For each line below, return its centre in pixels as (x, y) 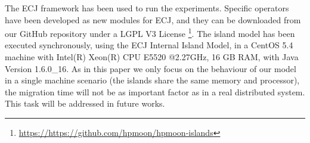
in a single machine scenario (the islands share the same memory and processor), (152, 80)
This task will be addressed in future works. (85, 103)
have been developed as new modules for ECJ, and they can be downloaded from (153, 19)
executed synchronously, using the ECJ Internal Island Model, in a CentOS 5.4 (149, 45)
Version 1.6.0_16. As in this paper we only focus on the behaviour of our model (151, 68)
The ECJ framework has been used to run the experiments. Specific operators (147, 8)
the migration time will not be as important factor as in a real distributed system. (155, 91)
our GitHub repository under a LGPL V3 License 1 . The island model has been (150, 32)
